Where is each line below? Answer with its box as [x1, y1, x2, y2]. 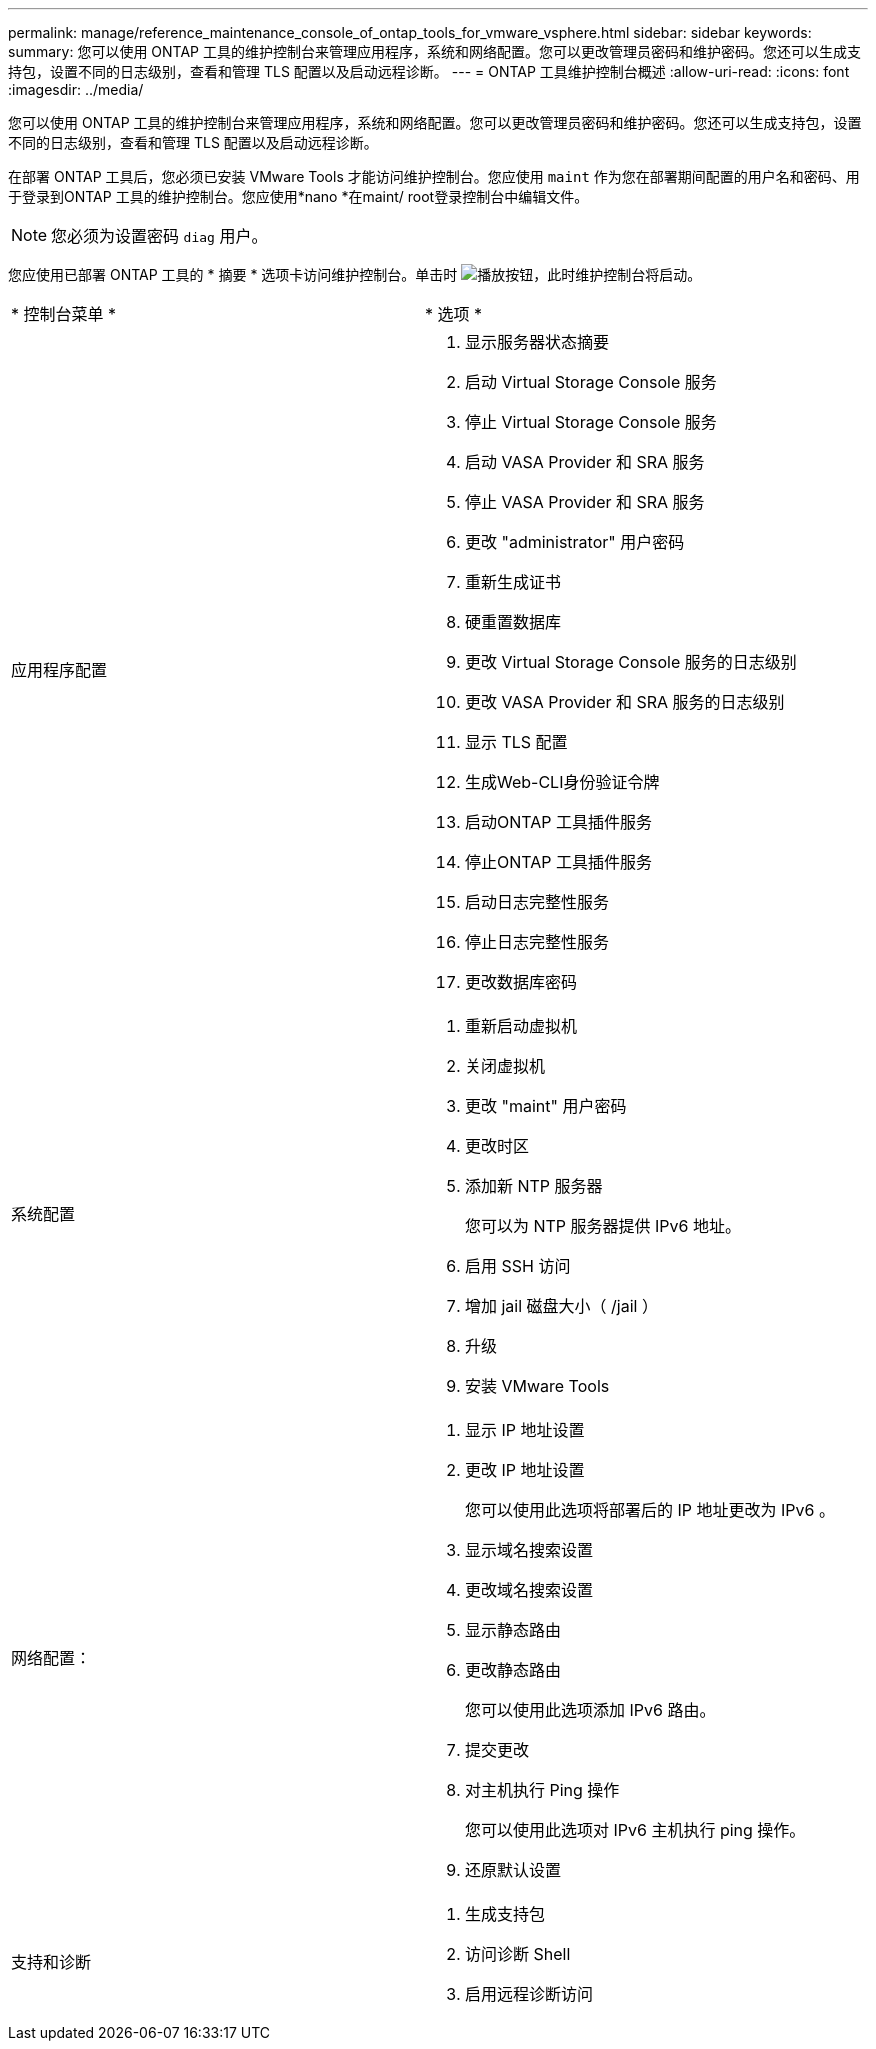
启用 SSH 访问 [464, 1256, 571, 1276]
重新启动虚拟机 [464, 1016, 577, 1036]
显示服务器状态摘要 [464, 332, 609, 352]
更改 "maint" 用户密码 [464, 1096, 627, 1116]
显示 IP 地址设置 [464, 1420, 585, 1440]
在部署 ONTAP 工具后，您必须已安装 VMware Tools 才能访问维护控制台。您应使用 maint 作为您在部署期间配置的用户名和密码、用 [8, 168, 860, 185]
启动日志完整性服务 [464, 892, 609, 912]
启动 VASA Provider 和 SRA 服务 [464, 452, 705, 472]
